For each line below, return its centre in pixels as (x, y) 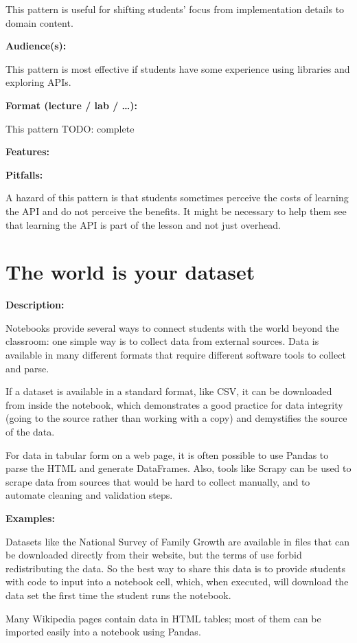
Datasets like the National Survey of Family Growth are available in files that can (177, 541)
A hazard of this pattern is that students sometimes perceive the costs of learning (177, 198)
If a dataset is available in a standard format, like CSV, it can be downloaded (169, 391)
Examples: (30, 518)
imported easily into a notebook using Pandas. (103, 632)
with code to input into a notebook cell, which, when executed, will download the (177, 582)
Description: (35, 305)
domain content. (39, 22)
